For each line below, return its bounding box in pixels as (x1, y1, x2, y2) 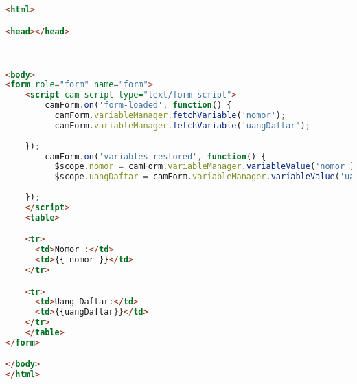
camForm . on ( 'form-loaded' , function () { (45, 100, 232, 111)
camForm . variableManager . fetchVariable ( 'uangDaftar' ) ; (54, 120, 310, 131)
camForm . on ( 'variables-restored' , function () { (45, 151, 266, 161)
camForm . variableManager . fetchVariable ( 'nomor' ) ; (54, 111, 286, 121)
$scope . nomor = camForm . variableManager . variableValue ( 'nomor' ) (54, 161, 355, 172)
